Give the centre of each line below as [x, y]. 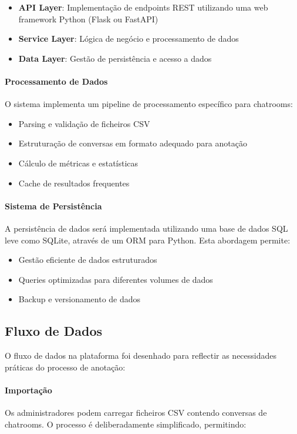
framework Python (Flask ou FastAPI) [88, 19]
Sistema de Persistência [53, 206]
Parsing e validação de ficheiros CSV [84, 123]
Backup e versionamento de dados [80, 299]
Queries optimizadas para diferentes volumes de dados [116, 279]
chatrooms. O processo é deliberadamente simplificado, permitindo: [126, 424]
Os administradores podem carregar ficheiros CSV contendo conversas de [136, 413]
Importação [28, 390]
